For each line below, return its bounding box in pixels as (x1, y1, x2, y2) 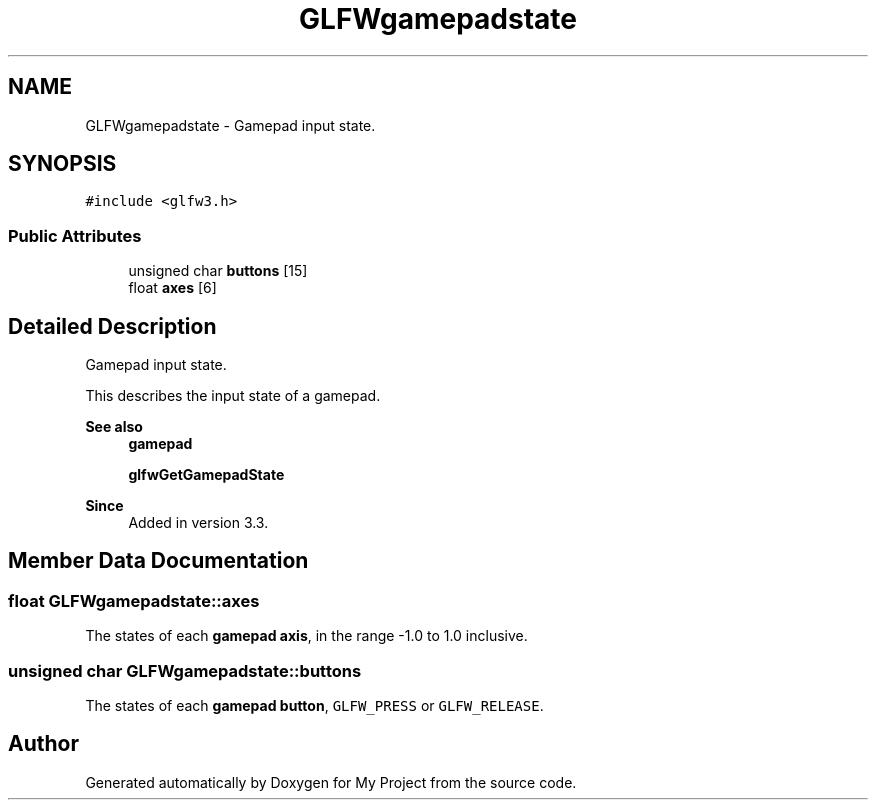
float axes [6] (128, 279, 217, 297)
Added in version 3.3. (128, 514, 269, 532)
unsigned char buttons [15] (128, 262, 308, 280)
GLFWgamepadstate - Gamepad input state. (85, 116, 376, 134)
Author (8, 731, 79, 757)
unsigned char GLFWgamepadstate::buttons (8, 660, 362, 681)
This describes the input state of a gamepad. (85, 387, 381, 405)
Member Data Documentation (8, 548, 309, 574)
